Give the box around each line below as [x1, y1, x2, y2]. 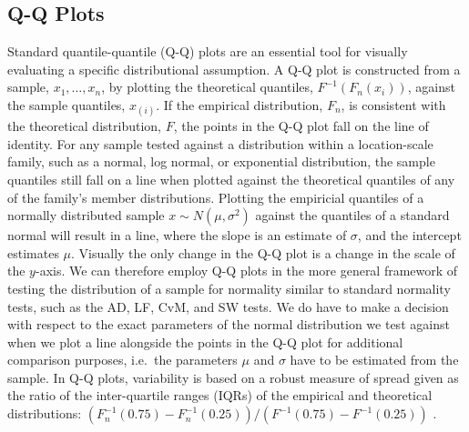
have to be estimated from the [290, 350, 459, 369]
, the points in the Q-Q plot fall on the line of [173, 116, 429, 136]
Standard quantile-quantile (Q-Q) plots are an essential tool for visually [7, 42, 408, 61]
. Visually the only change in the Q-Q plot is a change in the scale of [71, 243, 455, 262]
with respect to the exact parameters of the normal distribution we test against [7, 315, 450, 334]
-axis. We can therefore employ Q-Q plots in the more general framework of [35, 261, 458, 280]
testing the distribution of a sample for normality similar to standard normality [7, 278, 451, 297]
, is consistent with [341, 95, 446, 114]
